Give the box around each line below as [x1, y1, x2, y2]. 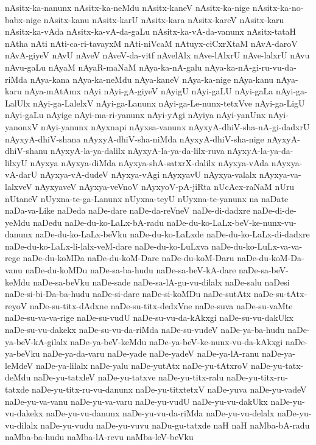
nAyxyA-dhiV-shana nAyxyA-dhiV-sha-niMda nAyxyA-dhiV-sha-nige [5, 132, 264, 145]
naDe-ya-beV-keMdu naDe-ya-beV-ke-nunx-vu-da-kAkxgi [70, 335, 283, 348]
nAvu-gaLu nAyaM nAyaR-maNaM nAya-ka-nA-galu [5, 60, 202, 73]
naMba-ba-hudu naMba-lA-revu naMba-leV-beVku [5, 430, 194, 443]
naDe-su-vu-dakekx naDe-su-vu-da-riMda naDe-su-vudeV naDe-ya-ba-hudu [5, 323, 285, 336]
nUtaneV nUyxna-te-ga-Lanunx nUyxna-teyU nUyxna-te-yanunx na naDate [5, 192, 289, 205]
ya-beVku [5, 347, 40, 360]
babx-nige [5, 13, 41, 26]
